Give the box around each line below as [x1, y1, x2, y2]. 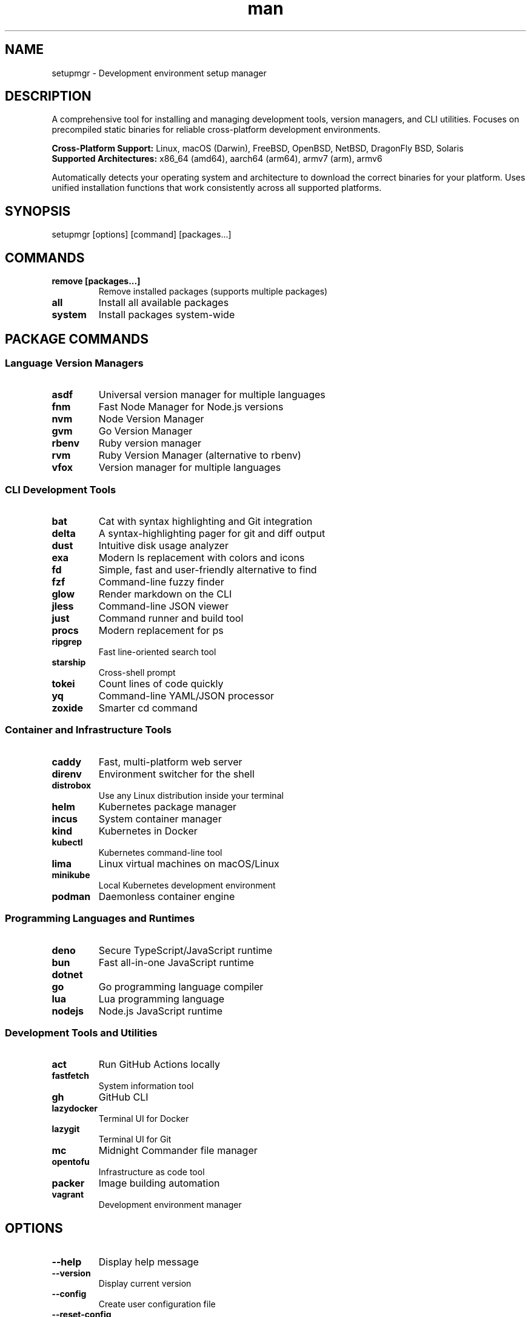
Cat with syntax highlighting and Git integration [98, 515, 313, 528]
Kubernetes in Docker [98, 824, 198, 837]
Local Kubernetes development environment [98, 879, 276, 890]
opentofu [52, 1156, 90, 1167]
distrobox [52, 779, 92, 790]
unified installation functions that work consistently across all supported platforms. [52, 182, 382, 193]
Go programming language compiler [98, 980, 264, 993]
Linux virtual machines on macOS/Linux [98, 857, 279, 870]
